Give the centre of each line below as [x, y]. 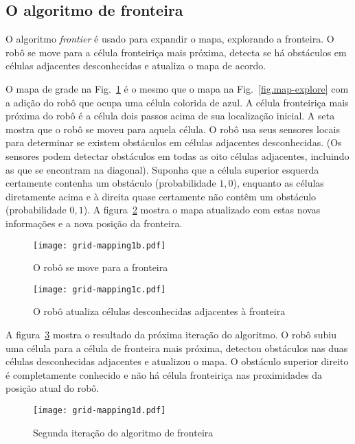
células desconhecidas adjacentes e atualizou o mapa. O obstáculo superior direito [177, 361]
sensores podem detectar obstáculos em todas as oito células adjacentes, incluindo [177, 155]
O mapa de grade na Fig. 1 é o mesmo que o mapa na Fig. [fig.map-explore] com [177, 88]
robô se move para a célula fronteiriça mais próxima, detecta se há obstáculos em [176, 52]
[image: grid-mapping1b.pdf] [100, 245]
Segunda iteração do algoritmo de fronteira [123, 432]
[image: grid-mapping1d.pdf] [100, 410]
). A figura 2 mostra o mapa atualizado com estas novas [202, 210]
